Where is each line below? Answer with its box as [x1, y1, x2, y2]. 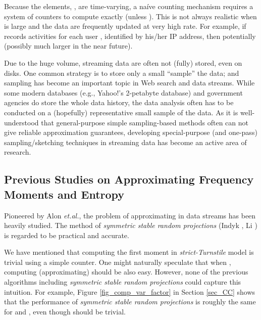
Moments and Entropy [4, 186, 125, 202]
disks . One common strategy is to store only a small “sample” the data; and [4, 67, 239, 78]
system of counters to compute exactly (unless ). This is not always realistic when [4, 11, 257, 21]
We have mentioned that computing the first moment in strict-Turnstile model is [4, 247, 254, 257]
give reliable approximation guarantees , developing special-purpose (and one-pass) [4, 127, 257, 138]
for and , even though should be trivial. [4, 306, 126, 316]
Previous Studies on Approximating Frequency [4, 171, 254, 187]
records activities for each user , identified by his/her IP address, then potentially [4, 30, 256, 41]
